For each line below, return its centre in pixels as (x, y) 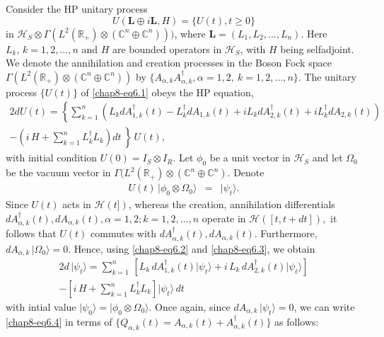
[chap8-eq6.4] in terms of (59, 321)
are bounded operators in (167, 48)
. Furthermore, (286, 233)
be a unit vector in (250, 158)
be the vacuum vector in (58, 172)
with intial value (41, 307)
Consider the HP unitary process (77, 8)
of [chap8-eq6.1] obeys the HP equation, (167, 92)
